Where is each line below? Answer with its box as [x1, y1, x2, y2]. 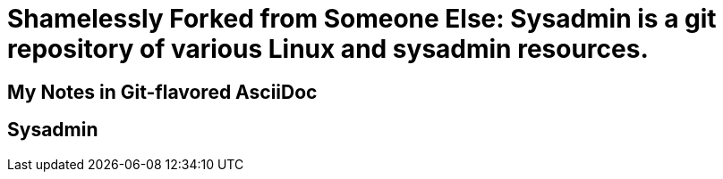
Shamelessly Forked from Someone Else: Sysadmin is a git [7, 4, 717, 34]
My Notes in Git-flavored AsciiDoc [7, 80, 318, 103]
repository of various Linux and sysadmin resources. [7, 34, 649, 64]
